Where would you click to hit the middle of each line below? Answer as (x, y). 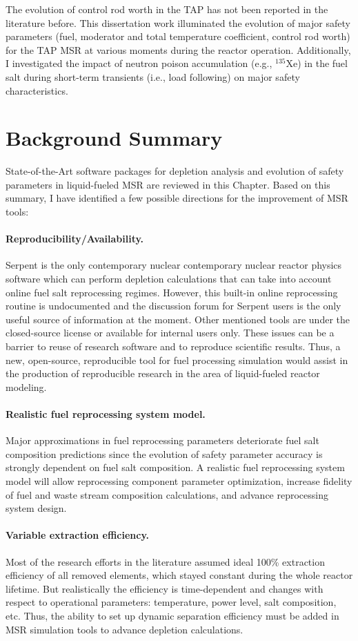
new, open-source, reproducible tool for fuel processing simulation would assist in (177, 360)
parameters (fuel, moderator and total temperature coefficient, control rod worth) (178, 36)
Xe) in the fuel (317, 63)
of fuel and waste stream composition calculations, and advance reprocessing (167, 494)
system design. (36, 508)
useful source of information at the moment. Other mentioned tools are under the (178, 319)
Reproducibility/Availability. (75, 239)
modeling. (26, 386)
